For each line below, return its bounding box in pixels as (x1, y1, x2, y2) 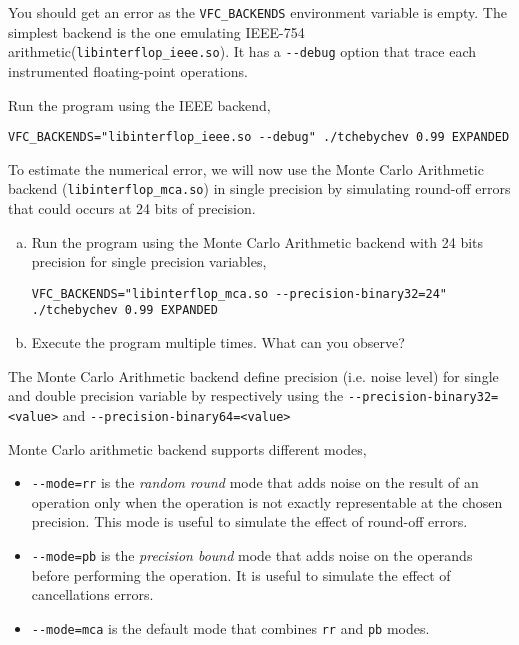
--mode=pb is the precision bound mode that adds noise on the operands (31, 545, 473, 566)
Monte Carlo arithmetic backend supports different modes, (8, 438, 367, 459)
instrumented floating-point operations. (8, 60, 248, 81)
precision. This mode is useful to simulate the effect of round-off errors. (31, 511, 468, 532)
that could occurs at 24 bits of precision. (8, 198, 256, 218)
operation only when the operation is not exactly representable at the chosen (31, 491, 503, 512)
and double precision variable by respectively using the (8, 385, 344, 406)
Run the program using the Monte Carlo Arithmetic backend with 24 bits (31, 231, 484, 252)
